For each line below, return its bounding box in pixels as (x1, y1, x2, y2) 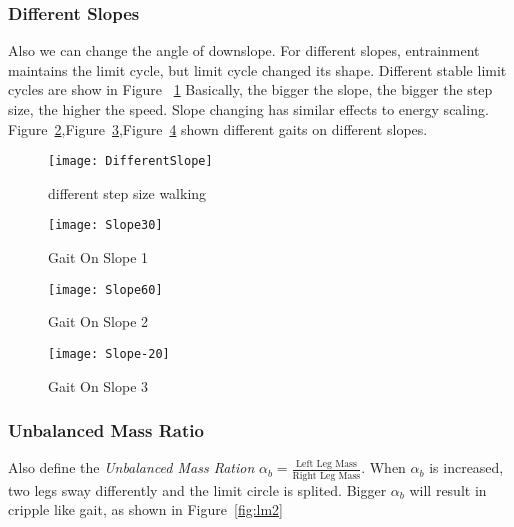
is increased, (429, 457, 504, 478)
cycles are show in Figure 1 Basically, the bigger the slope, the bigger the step (8, 79, 493, 100)
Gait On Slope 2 (48, 311, 149, 332)
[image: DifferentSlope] (48, 154, 213, 169)
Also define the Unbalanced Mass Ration (8, 457, 255, 478)
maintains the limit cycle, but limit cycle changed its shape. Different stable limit (8, 59, 507, 80)
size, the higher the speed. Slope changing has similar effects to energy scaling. (8, 99, 489, 119)
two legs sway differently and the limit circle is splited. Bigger (8, 479, 387, 500)
